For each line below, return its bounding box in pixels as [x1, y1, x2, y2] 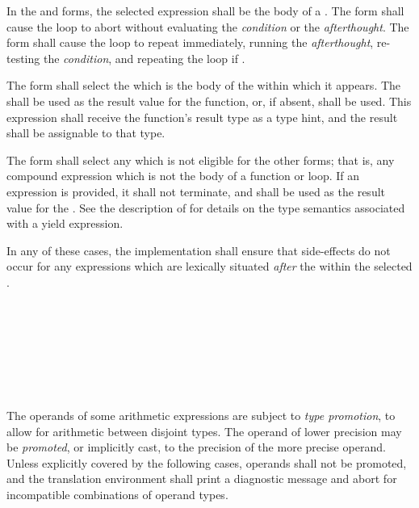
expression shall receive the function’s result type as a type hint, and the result [6, 108, 398, 125]
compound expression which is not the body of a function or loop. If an [6, 167, 360, 184]
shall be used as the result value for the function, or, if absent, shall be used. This [6, 92, 412, 109]
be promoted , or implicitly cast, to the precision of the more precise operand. [6, 439, 386, 456]
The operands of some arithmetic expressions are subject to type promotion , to [6, 407, 396, 424]
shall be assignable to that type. [6, 124, 166, 141]
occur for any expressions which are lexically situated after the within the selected [6, 258, 413, 275]
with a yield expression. [6, 215, 124, 232]
